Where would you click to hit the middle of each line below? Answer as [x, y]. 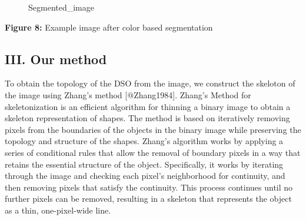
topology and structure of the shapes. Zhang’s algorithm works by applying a [144, 141]
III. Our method [56, 59]
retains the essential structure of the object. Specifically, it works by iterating [144, 164]
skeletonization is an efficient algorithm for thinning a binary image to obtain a [148, 106]
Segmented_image [61, 7]
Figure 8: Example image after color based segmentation [109, 27]
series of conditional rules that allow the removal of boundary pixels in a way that [153, 152]
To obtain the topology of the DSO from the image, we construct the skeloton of [150, 83]
